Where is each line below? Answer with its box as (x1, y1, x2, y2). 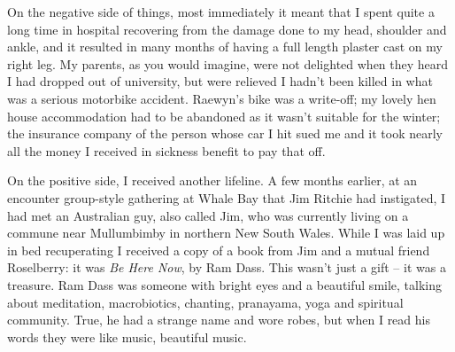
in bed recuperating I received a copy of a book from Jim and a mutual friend (7, 240, 430, 259)
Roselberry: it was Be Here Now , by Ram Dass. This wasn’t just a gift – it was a (7, 258, 446, 277)
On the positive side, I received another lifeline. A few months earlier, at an (7, 171, 418, 190)
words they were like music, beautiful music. (7, 327, 247, 346)
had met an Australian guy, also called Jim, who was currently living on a (7, 206, 409, 224)
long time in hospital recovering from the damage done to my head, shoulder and (7, 20, 447, 38)
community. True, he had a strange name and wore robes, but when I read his (7, 310, 430, 329)
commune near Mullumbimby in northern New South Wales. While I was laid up (7, 223, 445, 242)
